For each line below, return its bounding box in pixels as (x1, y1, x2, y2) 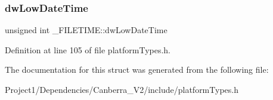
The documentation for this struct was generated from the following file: (5, 63, 269, 76)
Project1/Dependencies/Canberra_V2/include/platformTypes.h (5, 83, 238, 95)
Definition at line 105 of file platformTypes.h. (5, 43, 171, 56)
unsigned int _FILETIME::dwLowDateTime (5, 24, 167, 36)
